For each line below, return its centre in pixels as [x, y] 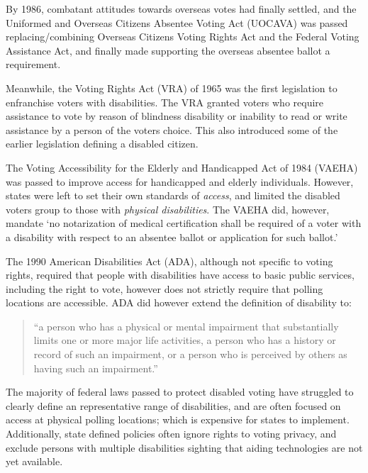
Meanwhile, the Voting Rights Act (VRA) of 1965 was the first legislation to [172, 88]
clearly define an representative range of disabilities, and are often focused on [173, 405]
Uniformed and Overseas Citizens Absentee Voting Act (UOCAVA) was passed [177, 22]
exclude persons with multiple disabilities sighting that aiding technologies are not [184, 447]
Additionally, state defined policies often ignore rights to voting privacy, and [171, 434]
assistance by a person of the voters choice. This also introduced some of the [172, 129]
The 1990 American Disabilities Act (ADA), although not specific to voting [169, 261]
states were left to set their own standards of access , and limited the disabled [173, 195]
